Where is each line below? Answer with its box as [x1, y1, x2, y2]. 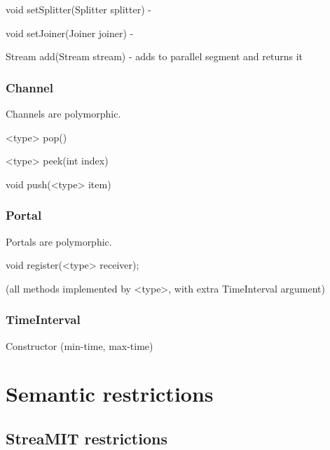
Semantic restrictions [6, 379, 214, 408]
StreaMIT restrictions [6, 427, 167, 449]
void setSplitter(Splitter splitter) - [6, 2, 151, 16]
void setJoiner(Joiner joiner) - [6, 25, 134, 40]
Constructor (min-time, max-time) [6, 338, 153, 353]
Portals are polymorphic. [6, 234, 112, 248]
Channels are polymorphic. [6, 106, 121, 120]
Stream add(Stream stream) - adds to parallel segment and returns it [6, 49, 303, 64]
